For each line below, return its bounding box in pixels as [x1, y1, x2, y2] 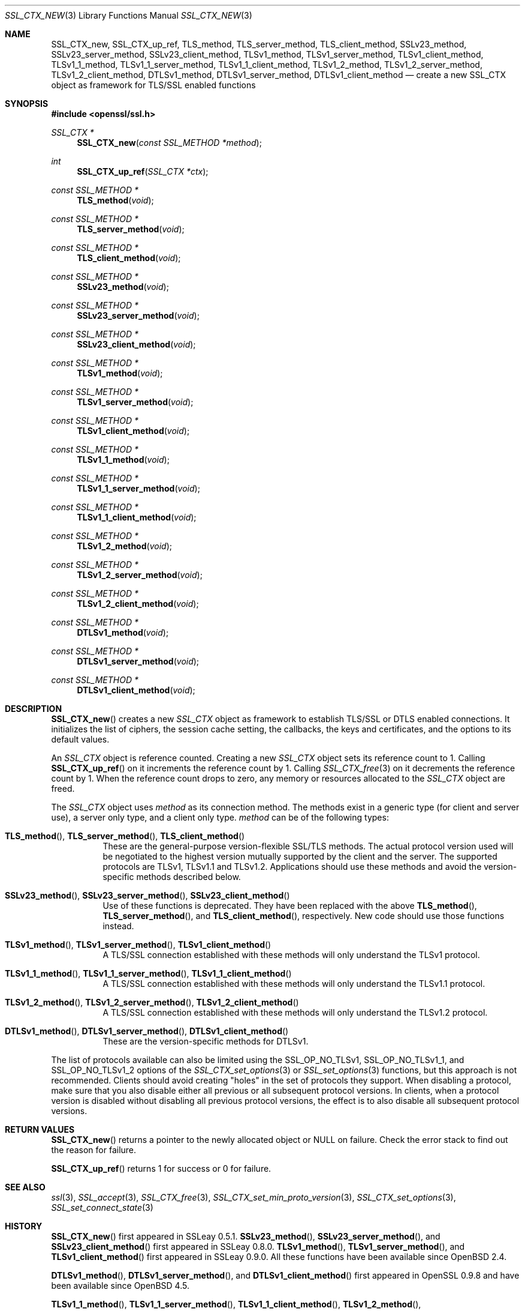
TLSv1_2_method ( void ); [77, 541, 172, 551]
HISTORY [5, 1221, 43, 1231]
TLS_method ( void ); [77, 195, 154, 205]
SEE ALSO [5, 1182, 46, 1192]
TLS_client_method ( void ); [77, 253, 181, 263]
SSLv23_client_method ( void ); [77, 339, 196, 349]
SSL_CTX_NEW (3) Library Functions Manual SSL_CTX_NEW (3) [5, 10, 252, 20]
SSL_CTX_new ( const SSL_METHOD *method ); [77, 137, 262, 148]
